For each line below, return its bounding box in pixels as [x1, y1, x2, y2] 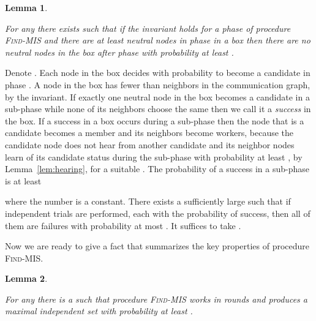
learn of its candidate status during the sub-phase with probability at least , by [5, 150, 303, 163]
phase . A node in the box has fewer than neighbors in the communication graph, [5, 78, 310, 91]
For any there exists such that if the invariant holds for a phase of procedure [5, 21, 291, 34]
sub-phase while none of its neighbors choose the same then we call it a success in [5, 102, 311, 115]
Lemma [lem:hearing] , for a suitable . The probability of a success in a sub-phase [5, 162, 310, 175]
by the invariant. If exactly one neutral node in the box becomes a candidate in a [5, 90, 310, 103]
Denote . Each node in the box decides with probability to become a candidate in [5, 66, 310, 79]
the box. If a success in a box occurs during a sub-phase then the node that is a [5, 114, 304, 127]
